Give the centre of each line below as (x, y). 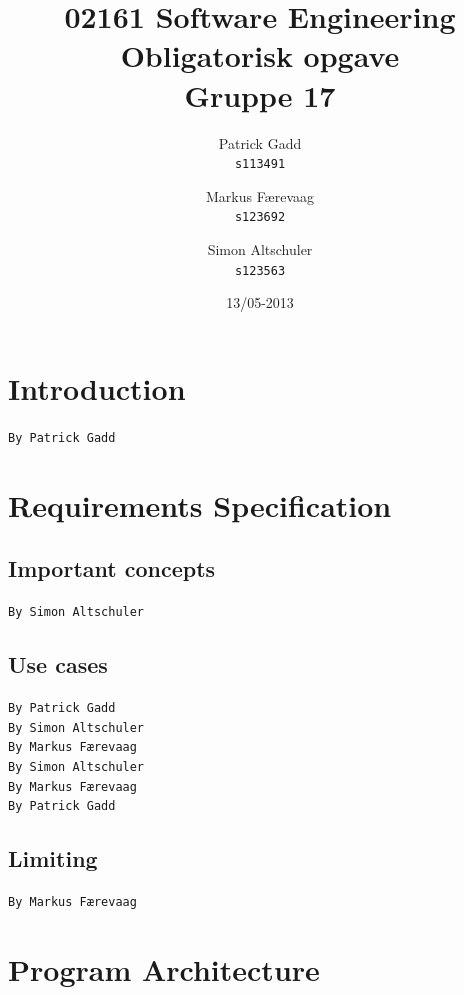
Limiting (53, 858)
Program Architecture (164, 968)
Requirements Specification (200, 504)
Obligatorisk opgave (260, 55)
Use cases (58, 664)
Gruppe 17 (260, 94)
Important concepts (112, 568)
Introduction (97, 387)
